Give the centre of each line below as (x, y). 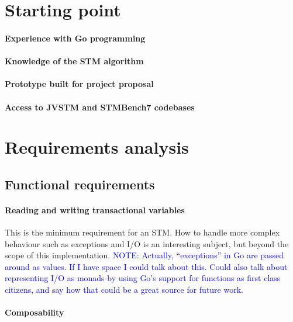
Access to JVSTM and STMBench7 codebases (100, 107)
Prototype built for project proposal (79, 84)
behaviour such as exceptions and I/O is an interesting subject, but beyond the (147, 243)
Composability (35, 312)
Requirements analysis (97, 147)
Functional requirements (80, 184)
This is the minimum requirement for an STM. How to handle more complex (142, 232)
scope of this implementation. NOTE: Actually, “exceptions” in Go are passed (144, 255)
